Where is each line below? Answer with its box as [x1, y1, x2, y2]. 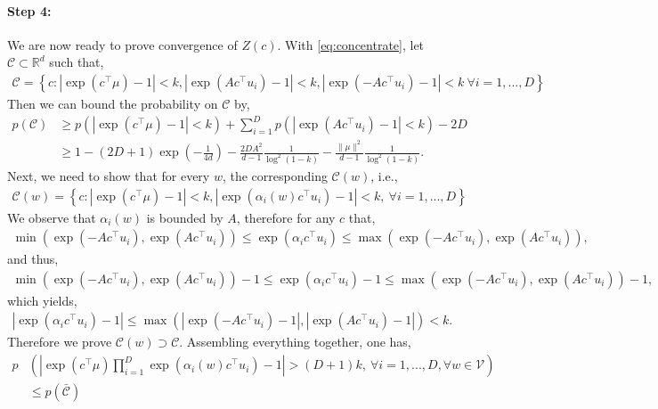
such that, [49, 53, 104, 71]
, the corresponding [222, 166, 328, 184]
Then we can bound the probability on [7, 94, 218, 113]
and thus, [7, 249, 59, 268]
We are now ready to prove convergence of [7, 35, 238, 53]
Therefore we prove [7, 332, 112, 351]
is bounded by [146, 208, 223, 226]
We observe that [7, 208, 96, 226]
